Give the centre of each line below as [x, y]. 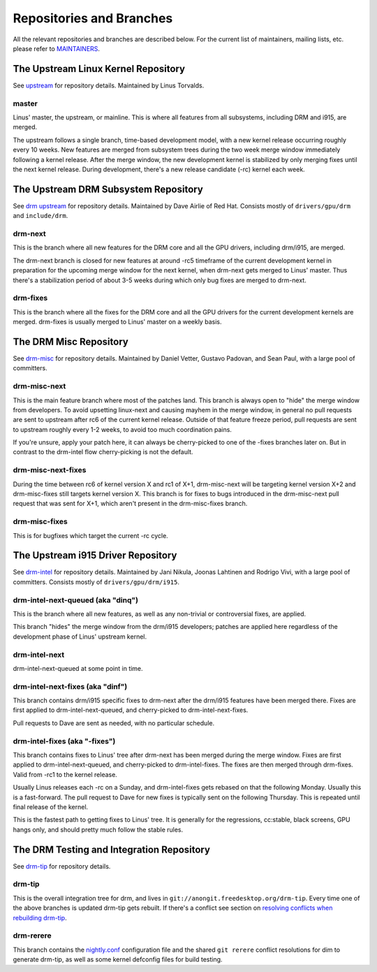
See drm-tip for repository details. [62, 866]
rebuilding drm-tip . [40, 917]
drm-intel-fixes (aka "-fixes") [64, 741]
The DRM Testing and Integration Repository [112, 849]
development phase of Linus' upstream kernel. [80, 637]
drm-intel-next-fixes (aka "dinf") [70, 686]
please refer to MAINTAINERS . [57, 48]
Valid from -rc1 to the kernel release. [65, 774]
